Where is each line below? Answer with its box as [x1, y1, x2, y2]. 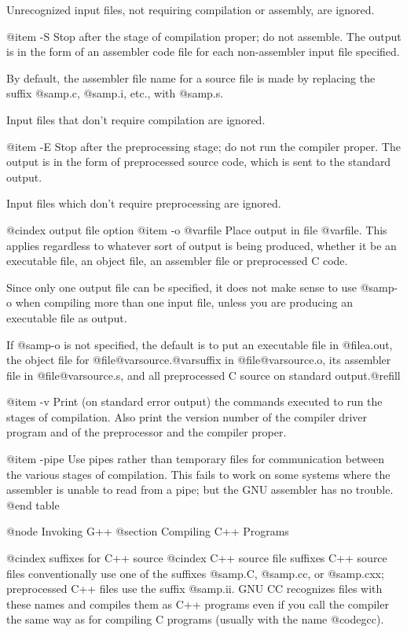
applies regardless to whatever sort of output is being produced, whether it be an [6, 237, 397, 253]
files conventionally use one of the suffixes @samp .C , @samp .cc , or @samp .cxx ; [6, 565, 384, 581]
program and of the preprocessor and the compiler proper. [6, 424, 287, 440]
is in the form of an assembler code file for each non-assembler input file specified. [6, 43, 400, 60]
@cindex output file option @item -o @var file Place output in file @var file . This [6, 221, 387, 237]
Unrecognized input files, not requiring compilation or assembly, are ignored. [6, 2, 375, 17]
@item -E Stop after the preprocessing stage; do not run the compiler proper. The [6, 138, 401, 154]
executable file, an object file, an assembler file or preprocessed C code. [6, 252, 348, 269]
